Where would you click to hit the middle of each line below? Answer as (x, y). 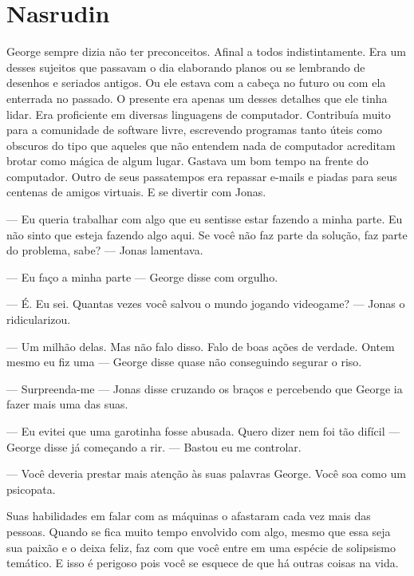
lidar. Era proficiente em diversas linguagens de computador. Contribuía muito (199, 114)
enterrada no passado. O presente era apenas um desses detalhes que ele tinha (197, 98)
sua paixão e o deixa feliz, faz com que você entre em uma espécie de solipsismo (201, 547)
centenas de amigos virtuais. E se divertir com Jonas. (136, 192)
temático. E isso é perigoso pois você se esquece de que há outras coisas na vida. (203, 563)
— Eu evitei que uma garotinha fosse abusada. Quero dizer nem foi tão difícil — (203, 431)
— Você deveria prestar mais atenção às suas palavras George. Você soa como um (206, 473)
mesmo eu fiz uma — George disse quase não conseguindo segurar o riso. (184, 362)
